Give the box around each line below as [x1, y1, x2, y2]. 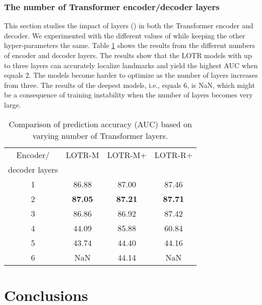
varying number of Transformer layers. [32, 129, 168, 141]
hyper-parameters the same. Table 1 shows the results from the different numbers [4, 40, 255, 50]
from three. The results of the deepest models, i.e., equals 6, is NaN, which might [4, 79, 255, 90]
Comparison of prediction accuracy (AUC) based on [9, 118, 192, 130]
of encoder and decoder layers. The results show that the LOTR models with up [4, 50, 252, 60]
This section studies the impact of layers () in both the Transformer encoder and [4, 20, 253, 31]
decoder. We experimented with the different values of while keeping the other [4, 30, 245, 40]
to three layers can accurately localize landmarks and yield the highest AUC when [4, 60, 258, 70]
